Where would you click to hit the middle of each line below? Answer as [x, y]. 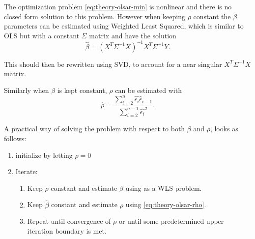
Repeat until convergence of [69, 221]
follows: [15, 138]
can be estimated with [148, 90]
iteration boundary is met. [67, 230]
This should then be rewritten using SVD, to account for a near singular [113, 64]
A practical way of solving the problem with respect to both [95, 129]
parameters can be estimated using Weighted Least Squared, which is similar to [124, 26]
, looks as [224, 129]
